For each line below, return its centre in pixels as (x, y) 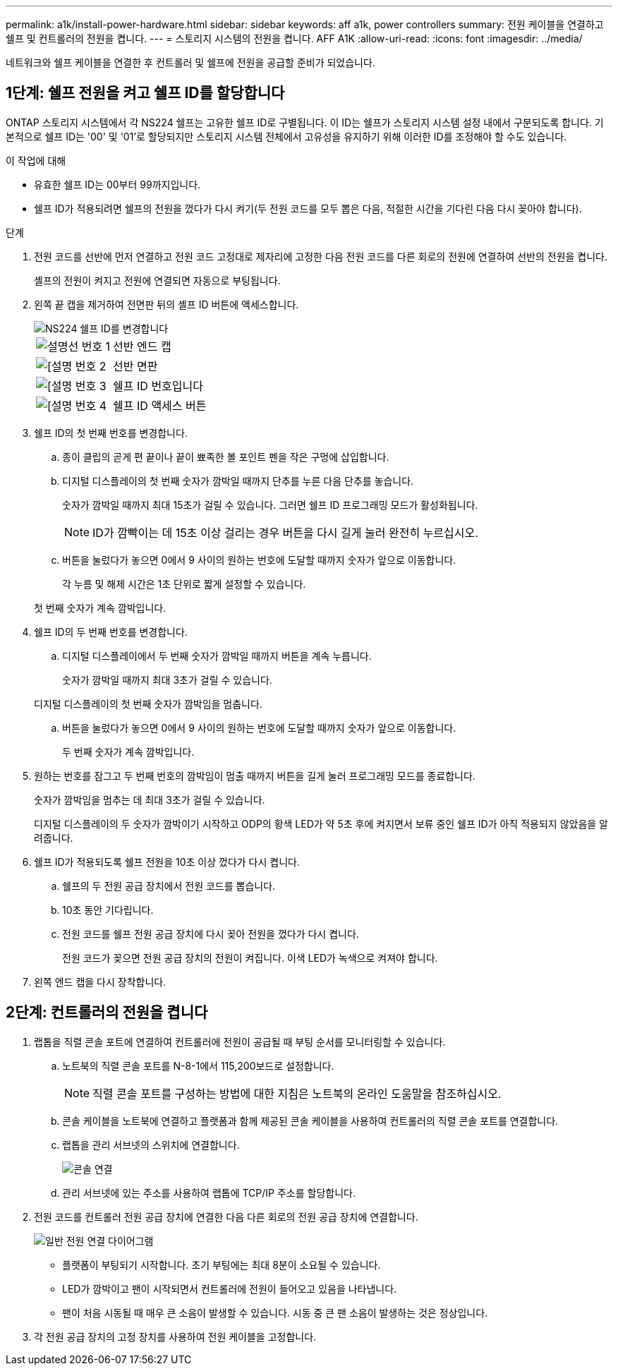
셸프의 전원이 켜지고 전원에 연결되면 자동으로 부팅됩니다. (157, 280)
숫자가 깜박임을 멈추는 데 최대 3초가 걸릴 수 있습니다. (150, 799)
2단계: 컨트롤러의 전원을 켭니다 (107, 1013)
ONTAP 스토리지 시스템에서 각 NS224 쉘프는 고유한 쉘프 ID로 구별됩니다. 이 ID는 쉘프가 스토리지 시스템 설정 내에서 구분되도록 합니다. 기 (305, 122)
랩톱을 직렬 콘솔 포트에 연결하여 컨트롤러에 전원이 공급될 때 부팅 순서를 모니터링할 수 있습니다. (240, 1041)
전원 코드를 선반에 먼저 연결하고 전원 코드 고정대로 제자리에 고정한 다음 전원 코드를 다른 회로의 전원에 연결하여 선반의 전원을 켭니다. (321, 256)
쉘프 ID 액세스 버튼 (160, 405)
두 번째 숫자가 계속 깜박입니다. (128, 751)
